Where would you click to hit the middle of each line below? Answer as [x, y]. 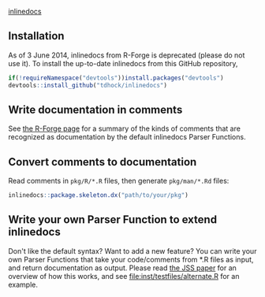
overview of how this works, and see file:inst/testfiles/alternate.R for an [124, 276]
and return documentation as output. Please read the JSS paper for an [122, 268]
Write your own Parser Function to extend [113, 220]
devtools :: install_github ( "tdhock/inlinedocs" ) [88, 85]
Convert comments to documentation [103, 162]
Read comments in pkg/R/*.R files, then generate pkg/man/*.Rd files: [119, 181]
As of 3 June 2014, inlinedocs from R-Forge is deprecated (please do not [127, 55]
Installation [36, 36]
